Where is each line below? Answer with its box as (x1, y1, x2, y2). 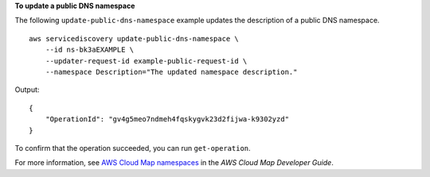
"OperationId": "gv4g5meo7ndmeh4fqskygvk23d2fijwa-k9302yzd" (45, 115, 290, 124)
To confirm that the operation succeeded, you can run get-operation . (14, 143, 251, 152)
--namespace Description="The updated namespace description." (45, 67, 298, 76)
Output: (14, 85, 40, 94)
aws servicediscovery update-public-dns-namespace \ (29, 34, 239, 43)
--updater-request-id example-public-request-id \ (45, 56, 248, 65)
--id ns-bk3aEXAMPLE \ (45, 45, 135, 55)
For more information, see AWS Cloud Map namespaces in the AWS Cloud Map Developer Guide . (14, 158, 334, 167)
